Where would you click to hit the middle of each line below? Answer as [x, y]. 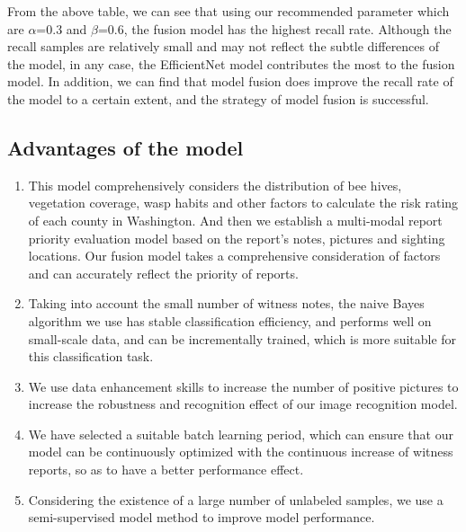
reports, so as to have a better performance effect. [166, 470]
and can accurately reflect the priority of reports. [163, 273]
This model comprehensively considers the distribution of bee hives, [215, 185]
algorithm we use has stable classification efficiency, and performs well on [230, 320]
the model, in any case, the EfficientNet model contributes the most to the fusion [231, 63]
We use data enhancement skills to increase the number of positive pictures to [243, 386]
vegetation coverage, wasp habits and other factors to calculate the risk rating [243, 203]
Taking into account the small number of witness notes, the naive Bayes [226, 303]
